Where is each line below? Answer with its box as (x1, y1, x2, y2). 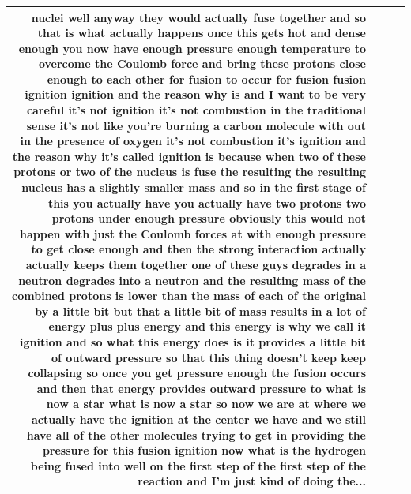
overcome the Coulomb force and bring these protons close (38, 55, 366, 72)
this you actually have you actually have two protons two (47, 194, 366, 211)
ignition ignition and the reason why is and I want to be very (25, 86, 366, 103)
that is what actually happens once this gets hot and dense (37, 24, 366, 41)
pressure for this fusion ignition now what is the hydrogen (42, 442, 366, 458)
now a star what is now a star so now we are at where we (46, 395, 366, 412)
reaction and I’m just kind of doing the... (138, 473, 366, 489)
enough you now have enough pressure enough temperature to (18, 39, 366, 56)
